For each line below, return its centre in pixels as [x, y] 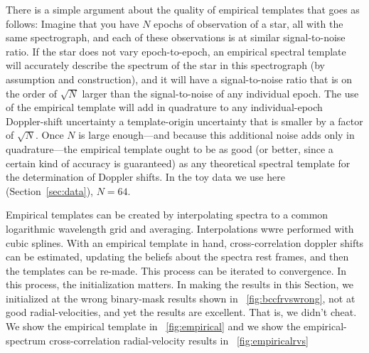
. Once [49, 135]
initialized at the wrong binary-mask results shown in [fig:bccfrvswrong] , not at [181, 298]
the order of [32, 93]
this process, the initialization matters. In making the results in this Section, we [180, 284]
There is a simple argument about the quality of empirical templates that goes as [183, 9]
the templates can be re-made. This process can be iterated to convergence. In [176, 270]
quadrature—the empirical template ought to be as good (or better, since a [170, 148]
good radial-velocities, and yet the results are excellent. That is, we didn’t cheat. [181, 312]
